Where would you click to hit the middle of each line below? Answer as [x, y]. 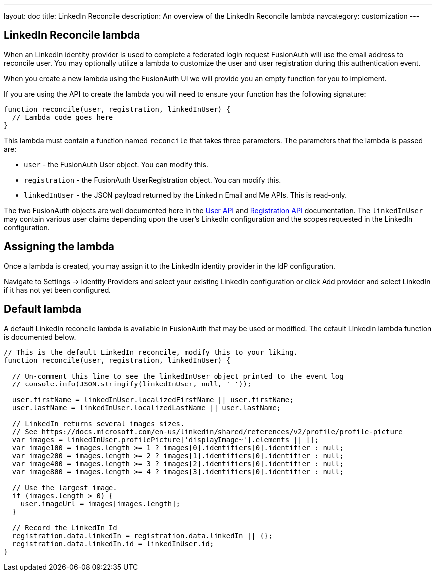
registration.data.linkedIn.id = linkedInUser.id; [113, 543]
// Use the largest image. [65, 487]
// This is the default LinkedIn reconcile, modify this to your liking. [151, 352]
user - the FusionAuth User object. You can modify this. [116, 164]
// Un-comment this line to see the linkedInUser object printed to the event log [178, 376]
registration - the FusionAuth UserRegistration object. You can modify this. [153, 180]
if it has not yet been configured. [57, 290]
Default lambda [43, 309]
